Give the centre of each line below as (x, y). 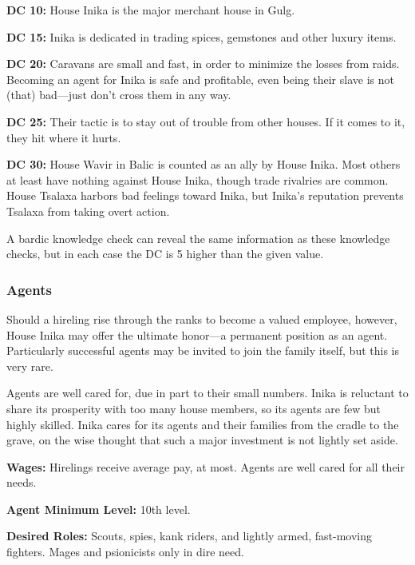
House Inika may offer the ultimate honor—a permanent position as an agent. (197, 334)
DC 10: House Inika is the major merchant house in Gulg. (151, 10)
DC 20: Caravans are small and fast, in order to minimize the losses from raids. (203, 64)
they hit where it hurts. (64, 137)
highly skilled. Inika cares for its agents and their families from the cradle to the (203, 424)
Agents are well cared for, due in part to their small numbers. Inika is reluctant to (207, 393)
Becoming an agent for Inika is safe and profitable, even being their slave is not (200, 79)
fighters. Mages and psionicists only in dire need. (125, 552)
